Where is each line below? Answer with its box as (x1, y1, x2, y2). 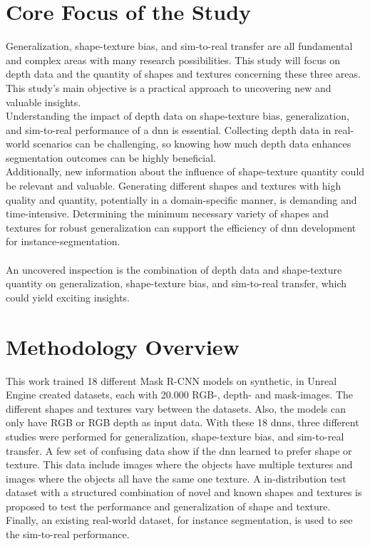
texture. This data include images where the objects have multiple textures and (6, 457, 353, 472)
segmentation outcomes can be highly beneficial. (6, 150, 216, 165)
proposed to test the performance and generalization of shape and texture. (6, 498, 331, 513)
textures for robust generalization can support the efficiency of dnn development (6, 220, 356, 235)
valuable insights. (6, 94, 81, 109)
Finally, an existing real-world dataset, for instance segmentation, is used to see (6, 512, 353, 527)
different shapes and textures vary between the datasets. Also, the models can (6, 401, 346, 416)
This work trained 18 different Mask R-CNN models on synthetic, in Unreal (6, 373, 337, 388)
